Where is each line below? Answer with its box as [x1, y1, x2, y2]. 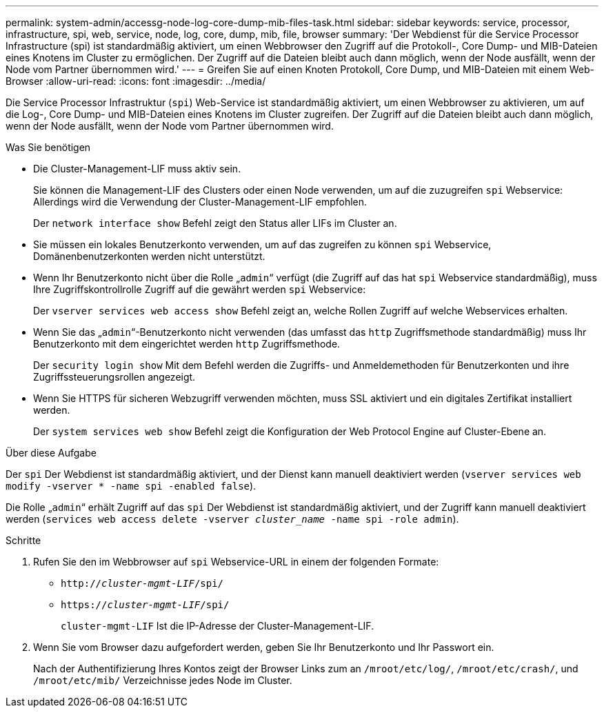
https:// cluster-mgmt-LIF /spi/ [61, 599, 230, 610]
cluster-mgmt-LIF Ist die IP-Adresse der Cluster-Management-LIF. [61, 620, 374, 632]
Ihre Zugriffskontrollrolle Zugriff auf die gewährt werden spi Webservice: [33, 283, 366, 295]
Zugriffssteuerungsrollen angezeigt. [33, 371, 196, 383]
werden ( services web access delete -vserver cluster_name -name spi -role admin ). [6, 513, 459, 525]
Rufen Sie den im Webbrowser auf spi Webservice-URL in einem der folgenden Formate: [33, 556, 439, 568]
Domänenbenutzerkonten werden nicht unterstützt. [33, 250, 265, 262]
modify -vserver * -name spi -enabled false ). [6, 480, 256, 492]
